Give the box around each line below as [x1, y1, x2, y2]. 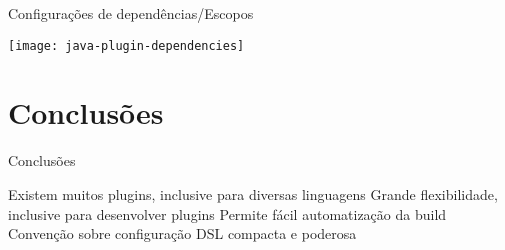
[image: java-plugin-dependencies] [8, 38, 245, 53]
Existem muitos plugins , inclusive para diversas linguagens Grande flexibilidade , [8, 183, 498, 204]
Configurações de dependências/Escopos [8, 3, 254, 23]
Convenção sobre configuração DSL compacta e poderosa [8, 223, 357, 244]
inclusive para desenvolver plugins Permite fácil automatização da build [8, 203, 447, 224]
